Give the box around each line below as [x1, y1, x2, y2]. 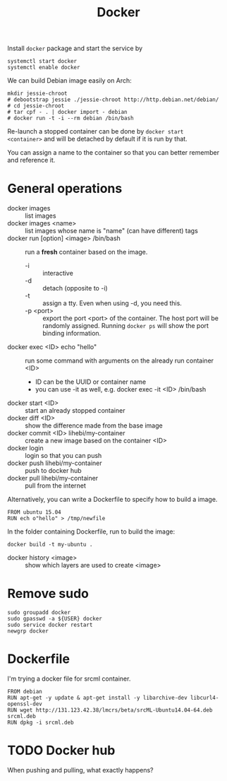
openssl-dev [7, 700, 42, 707]
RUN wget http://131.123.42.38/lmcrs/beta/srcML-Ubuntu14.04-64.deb [7, 707, 213, 714]
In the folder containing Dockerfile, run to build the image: [7, 527, 175, 536]
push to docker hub [25, 466, 82, 475]
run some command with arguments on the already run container [25, 356, 214, 365]
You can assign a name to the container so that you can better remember [7, 148, 220, 157]
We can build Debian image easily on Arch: [7, 76, 132, 85]
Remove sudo [7, 586, 90, 601]
